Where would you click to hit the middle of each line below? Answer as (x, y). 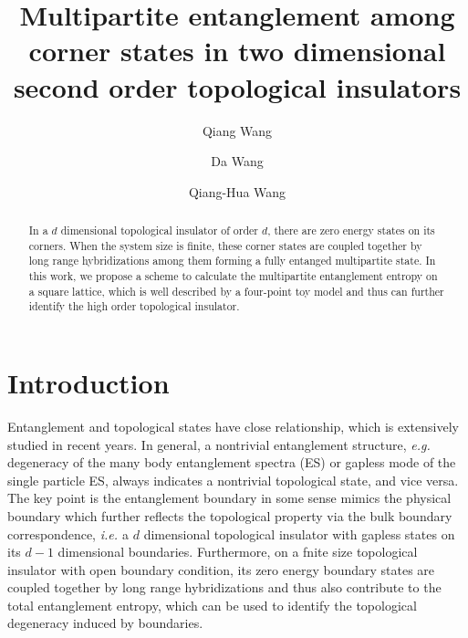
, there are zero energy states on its (351, 230)
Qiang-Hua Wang (237, 191)
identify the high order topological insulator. (134, 306)
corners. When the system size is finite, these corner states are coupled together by (225, 245)
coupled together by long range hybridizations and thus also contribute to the (224, 587)
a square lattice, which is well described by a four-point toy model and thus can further (236, 291)
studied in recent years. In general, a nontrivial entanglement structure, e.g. (219, 444)
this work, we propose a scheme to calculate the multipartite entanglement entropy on (233, 276)
